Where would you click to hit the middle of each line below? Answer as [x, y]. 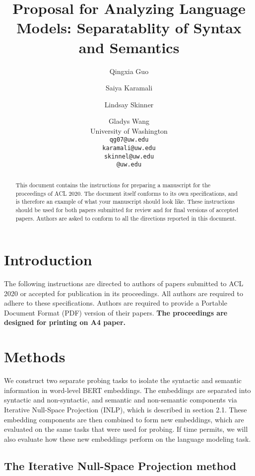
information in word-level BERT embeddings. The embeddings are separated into [127, 390]
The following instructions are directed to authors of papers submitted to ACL [124, 283]
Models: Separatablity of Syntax [129, 28]
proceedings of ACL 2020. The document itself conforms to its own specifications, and [127, 193]
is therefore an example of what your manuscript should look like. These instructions [125, 201]
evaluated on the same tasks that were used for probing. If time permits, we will [126, 429]
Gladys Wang [129, 121]
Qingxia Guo [129, 71]
